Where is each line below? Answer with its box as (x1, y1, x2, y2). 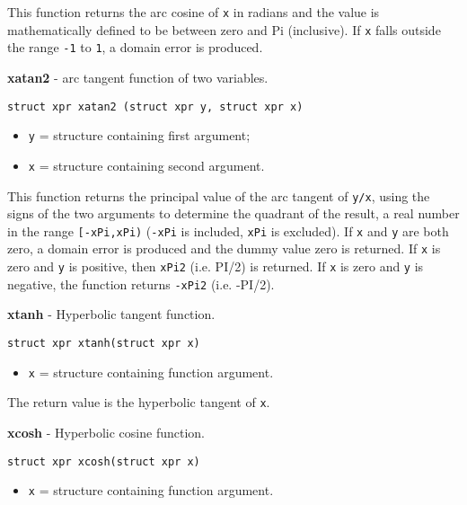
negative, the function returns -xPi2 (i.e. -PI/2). (7, 274, 275, 293)
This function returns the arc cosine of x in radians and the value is (7, 3, 380, 21)
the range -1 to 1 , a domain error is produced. (7, 38, 263, 57)
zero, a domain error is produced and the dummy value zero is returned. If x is (7, 239, 441, 258)
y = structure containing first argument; (28, 126, 251, 145)
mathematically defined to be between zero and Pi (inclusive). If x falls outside (7, 20, 441, 39)
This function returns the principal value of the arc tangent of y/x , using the (7, 186, 430, 205)
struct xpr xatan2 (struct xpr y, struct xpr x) (7, 100, 304, 113)
